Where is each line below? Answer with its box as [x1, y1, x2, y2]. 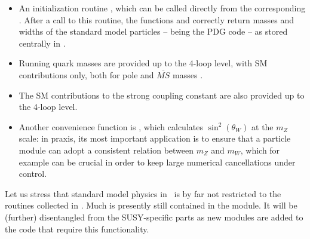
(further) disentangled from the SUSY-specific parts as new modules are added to [5, 210, 303, 223]
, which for [240, 143, 280, 156]
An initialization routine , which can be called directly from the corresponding [19, 2, 306, 14]
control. [19, 167, 47, 180]
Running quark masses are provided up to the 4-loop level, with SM [19, 57, 268, 69]
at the [251, 120, 274, 133]
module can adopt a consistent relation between [19, 143, 194, 156]
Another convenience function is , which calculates [19, 120, 203, 133]
